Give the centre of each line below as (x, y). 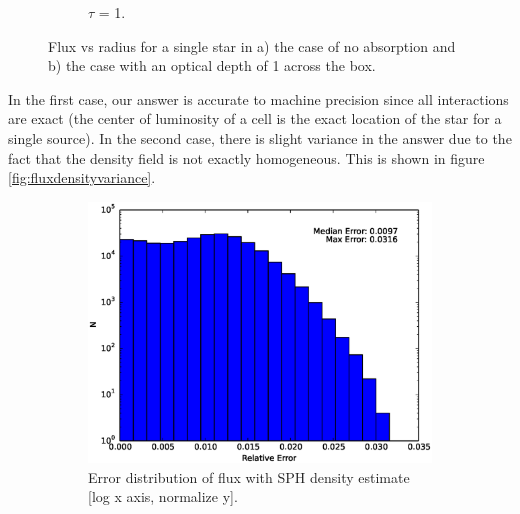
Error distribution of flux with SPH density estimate (249, 476)
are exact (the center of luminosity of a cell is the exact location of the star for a (255, 118)
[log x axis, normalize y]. (163, 496)
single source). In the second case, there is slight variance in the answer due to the (260, 137)
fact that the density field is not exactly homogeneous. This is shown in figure (246, 157)
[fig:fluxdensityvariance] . (82, 177)
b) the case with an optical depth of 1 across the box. (212, 65)
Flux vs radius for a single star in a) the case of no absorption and (252, 45)
